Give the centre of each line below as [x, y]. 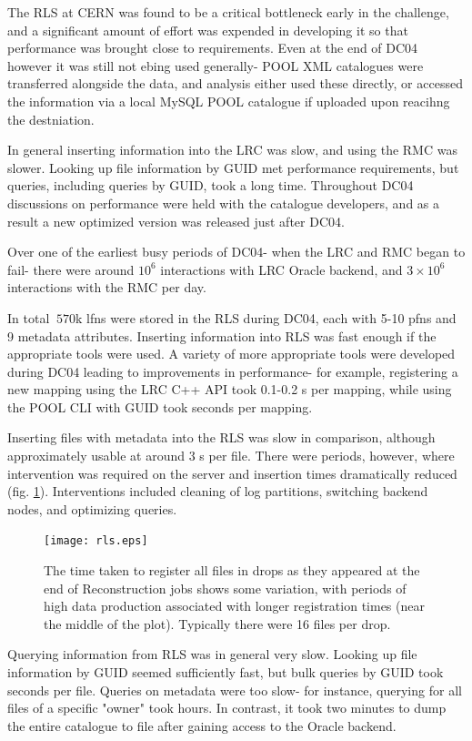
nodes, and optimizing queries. [92, 508]
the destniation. [51, 119]
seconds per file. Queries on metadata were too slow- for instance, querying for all [235, 690]
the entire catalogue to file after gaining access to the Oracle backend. [202, 725]
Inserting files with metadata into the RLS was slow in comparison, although [221, 437]
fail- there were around [71, 269]
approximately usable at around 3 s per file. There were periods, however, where [231, 456]
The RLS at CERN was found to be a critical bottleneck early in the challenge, [228, 12]
